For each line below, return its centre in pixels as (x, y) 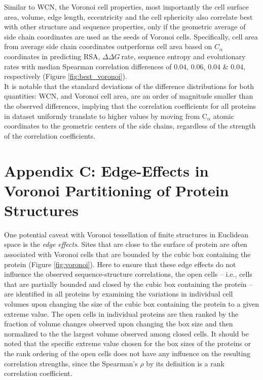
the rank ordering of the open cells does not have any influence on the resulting (127, 353)
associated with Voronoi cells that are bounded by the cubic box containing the (127, 254)
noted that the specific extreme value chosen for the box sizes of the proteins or (127, 343)
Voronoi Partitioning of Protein (117, 190)
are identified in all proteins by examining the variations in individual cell (119, 294)
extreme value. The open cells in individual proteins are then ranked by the (121, 313)
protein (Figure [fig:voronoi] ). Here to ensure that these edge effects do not (120, 264)
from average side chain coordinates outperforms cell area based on (108, 46)
